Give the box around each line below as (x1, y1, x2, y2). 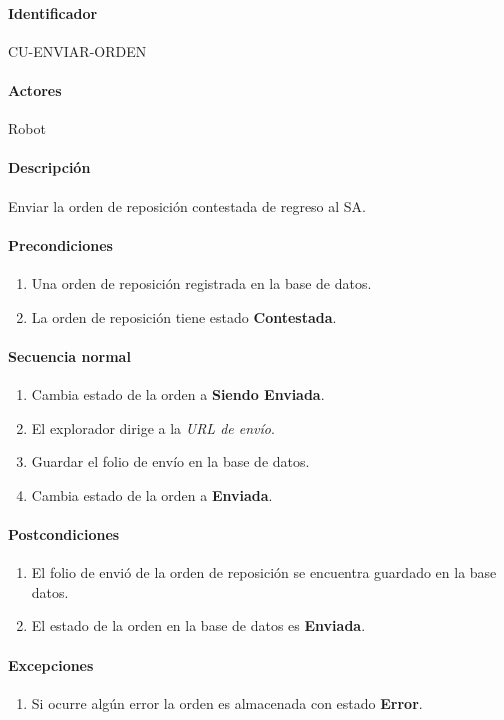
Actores (8, 79, 62, 100)
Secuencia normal (8, 345, 131, 366)
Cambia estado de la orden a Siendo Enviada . (31, 383, 325, 404)
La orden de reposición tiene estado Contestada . (31, 306, 337, 327)
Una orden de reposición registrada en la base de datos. (31, 272, 372, 293)
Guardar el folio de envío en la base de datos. (31, 451, 310, 472)
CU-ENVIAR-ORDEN (8, 40, 147, 61)
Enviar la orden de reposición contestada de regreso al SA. (8, 195, 367, 216)
